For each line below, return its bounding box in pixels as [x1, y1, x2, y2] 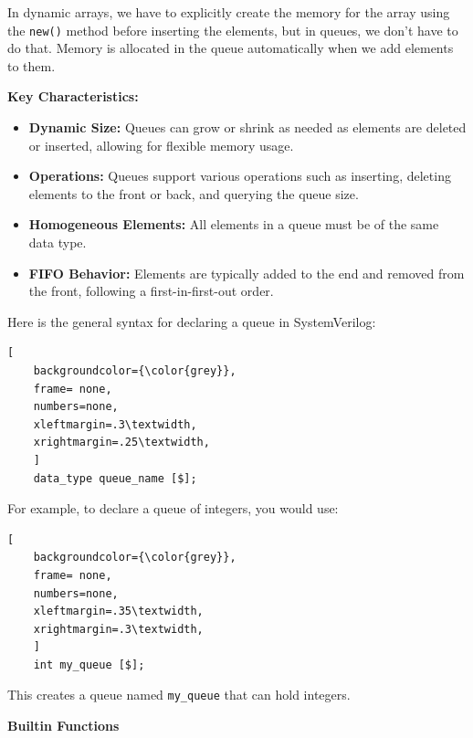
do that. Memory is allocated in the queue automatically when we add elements [7, 38, 454, 58]
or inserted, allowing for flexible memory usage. [28, 135, 294, 154]
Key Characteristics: [7, 87, 139, 106]
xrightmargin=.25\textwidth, [33, 436, 210, 449]
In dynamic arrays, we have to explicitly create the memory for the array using [7, 3, 450, 21]
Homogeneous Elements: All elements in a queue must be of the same [28, 215, 439, 234]
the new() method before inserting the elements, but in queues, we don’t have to [7, 20, 458, 39]
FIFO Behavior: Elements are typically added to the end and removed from [28, 263, 465, 282]
